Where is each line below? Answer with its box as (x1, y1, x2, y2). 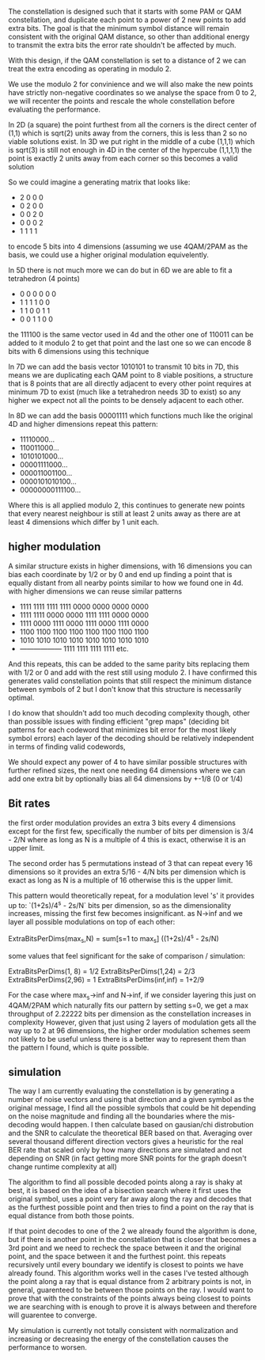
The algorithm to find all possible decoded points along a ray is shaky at (8, 1177, 243, 1187)
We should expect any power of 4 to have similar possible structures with (8, 757, 248, 766)
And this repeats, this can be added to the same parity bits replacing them (8, 659, 250, 668)
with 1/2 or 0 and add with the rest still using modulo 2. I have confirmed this (8, 667, 257, 677)
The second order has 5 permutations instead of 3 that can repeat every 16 (8, 858, 253, 868)
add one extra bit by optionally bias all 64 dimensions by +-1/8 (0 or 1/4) (8, 773, 244, 783)
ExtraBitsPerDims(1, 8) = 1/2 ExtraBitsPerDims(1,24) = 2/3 (8, 966, 195, 976)
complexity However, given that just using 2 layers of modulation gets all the (8, 1017, 257, 1027)
